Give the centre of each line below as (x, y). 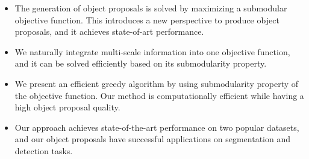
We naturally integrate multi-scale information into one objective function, (152, 51)
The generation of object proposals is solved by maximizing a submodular (151, 8)
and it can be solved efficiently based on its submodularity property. (141, 63)
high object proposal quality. (67, 107)
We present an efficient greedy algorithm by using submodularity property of (157, 83)
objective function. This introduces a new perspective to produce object (147, 19)
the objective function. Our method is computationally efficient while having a (159, 95)
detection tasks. (44, 150)
